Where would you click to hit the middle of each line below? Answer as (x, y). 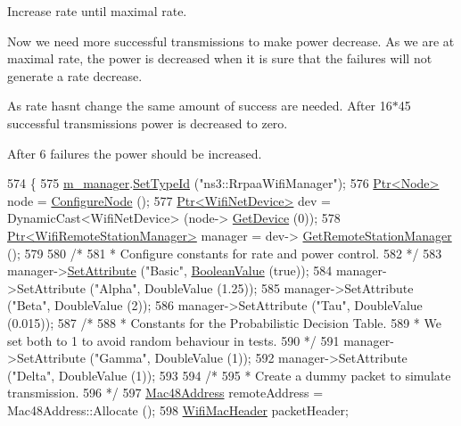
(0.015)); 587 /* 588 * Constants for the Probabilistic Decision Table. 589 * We (224, 322)
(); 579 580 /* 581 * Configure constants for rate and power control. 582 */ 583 (225, 253)
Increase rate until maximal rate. (97, 11)
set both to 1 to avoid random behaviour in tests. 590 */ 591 (173, 340)
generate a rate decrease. (75, 75)
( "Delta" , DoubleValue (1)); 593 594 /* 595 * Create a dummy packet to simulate (229, 375)
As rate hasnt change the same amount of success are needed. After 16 (200, 106)
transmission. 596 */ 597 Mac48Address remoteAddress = (165, 393)
